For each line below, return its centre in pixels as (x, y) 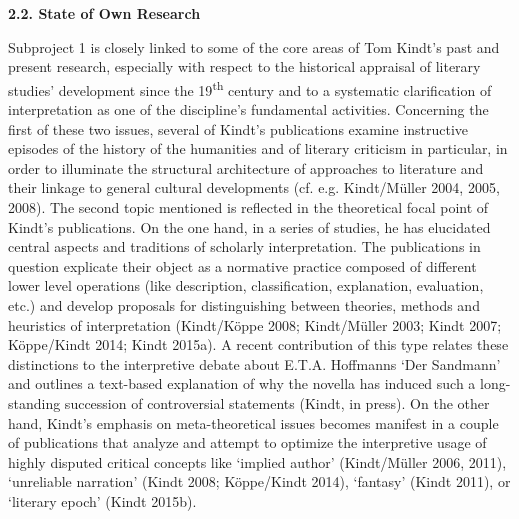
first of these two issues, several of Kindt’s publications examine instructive (238, 128)
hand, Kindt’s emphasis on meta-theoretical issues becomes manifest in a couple (253, 422)
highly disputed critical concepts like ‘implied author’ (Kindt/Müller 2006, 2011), (257, 461)
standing (34, 402)
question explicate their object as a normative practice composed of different (242, 265)
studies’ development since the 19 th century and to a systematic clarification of (250, 88)
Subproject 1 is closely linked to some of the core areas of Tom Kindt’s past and (254, 46)
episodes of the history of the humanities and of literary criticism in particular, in (258, 148)
